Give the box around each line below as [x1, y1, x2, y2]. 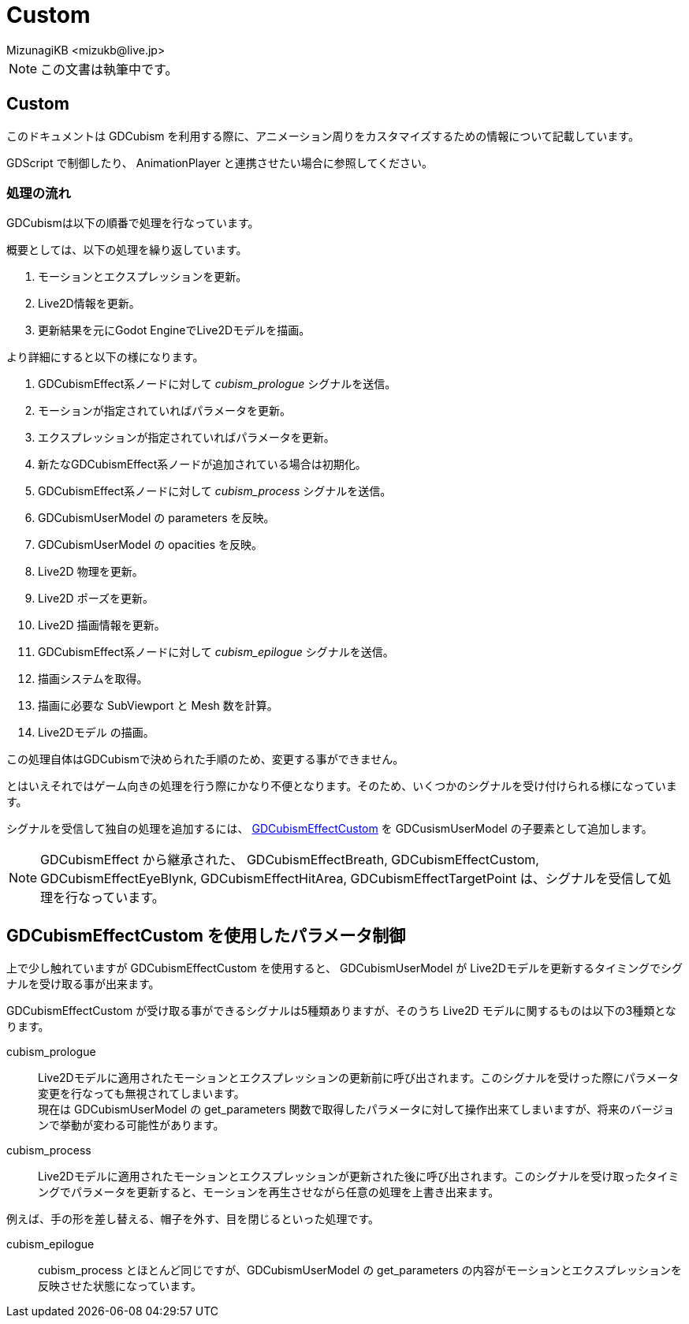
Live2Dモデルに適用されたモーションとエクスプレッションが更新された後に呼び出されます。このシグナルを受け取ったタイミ [38, 1169, 680, 1184]
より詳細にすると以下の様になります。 [6, 350, 204, 364]
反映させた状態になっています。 [38, 1279, 202, 1293]
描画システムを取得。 [38, 672, 148, 686]
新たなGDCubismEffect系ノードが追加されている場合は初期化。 [38, 457, 367, 472]
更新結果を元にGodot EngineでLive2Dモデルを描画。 [38, 323, 311, 338]
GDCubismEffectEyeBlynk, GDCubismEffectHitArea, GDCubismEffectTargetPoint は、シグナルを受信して [40, 871, 659, 887]
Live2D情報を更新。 [38, 297, 140, 311]
